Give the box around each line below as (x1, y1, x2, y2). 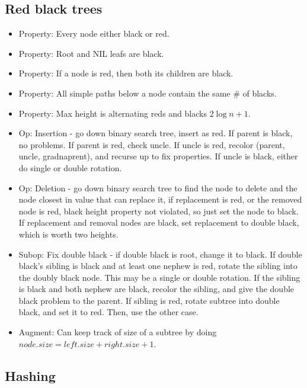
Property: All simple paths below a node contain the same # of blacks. (18, 86, 277, 99)
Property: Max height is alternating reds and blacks (18, 107, 207, 119)
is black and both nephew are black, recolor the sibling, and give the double (18, 283, 295, 295)
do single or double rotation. (18, 161, 122, 174)
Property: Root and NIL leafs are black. (18, 47, 164, 59)
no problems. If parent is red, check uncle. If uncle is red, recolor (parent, (18, 138, 285, 150)
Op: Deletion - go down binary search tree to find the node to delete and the (18, 181, 298, 194)
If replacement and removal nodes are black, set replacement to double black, (18, 216, 299, 229)
